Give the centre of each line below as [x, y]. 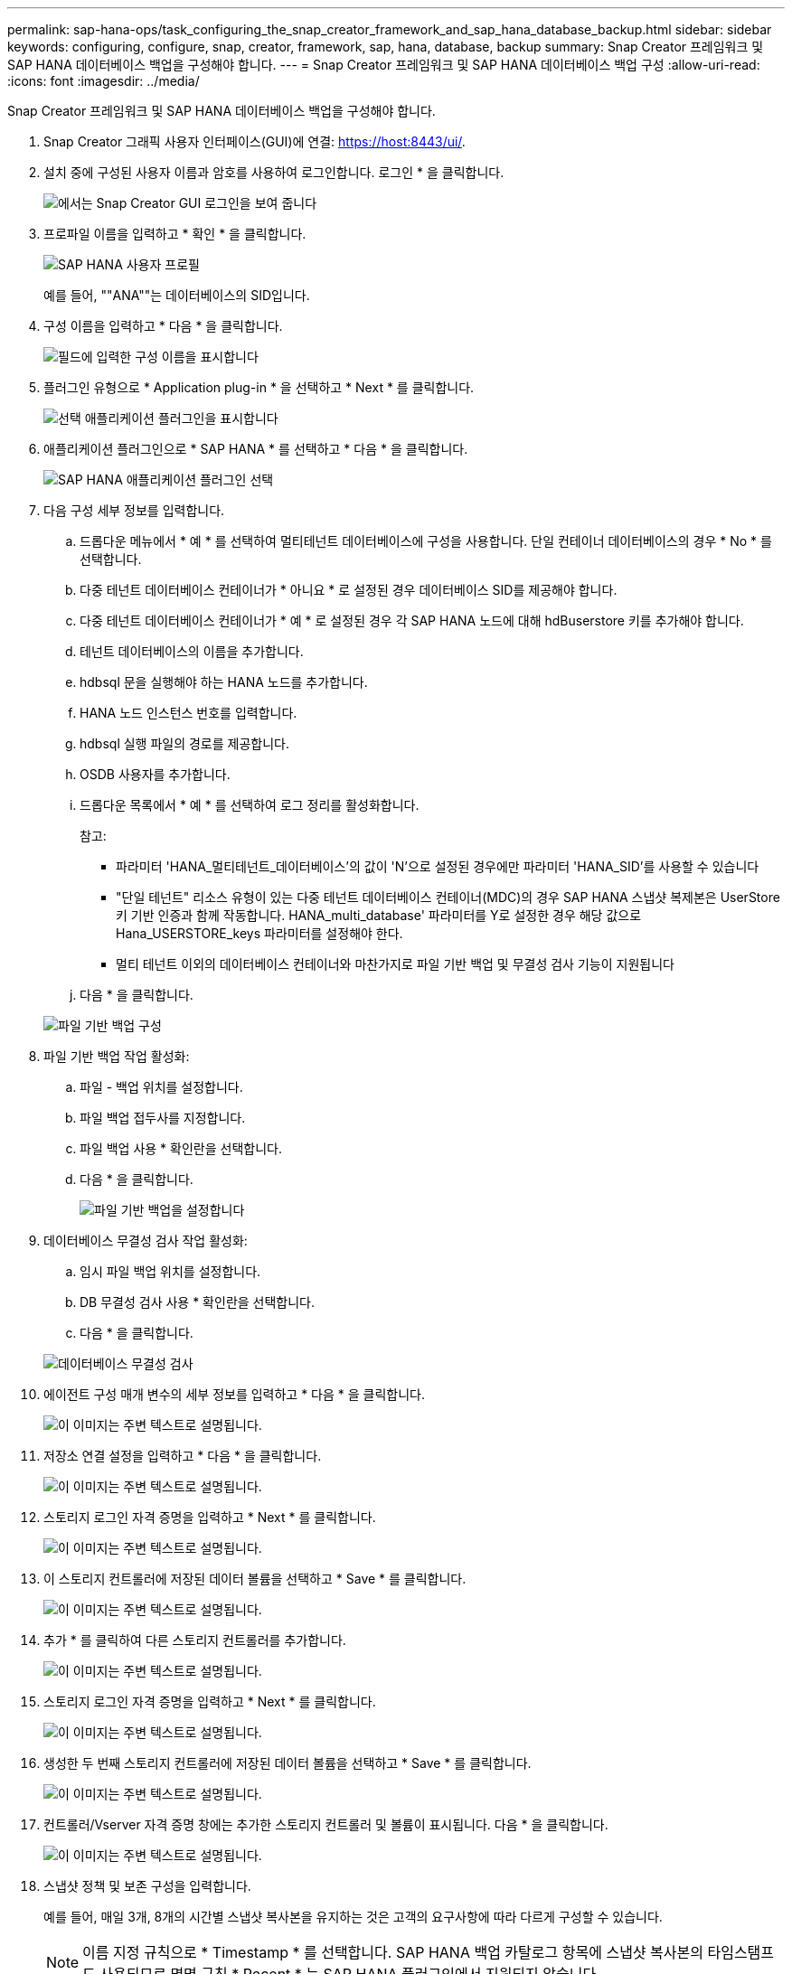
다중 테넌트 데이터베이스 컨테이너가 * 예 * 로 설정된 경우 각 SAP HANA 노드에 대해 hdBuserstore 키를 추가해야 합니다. [412, 620]
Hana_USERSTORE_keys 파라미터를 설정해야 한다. [259, 933]
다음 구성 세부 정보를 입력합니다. [134, 510]
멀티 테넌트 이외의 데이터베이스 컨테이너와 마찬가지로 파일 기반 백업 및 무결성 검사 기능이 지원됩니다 [395, 964]
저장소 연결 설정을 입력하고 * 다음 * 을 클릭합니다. [183, 1456]
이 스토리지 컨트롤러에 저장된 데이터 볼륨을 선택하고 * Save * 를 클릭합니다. [255, 1579]
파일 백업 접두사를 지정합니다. [163, 1118]
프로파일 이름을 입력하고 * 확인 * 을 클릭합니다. [175, 234]
